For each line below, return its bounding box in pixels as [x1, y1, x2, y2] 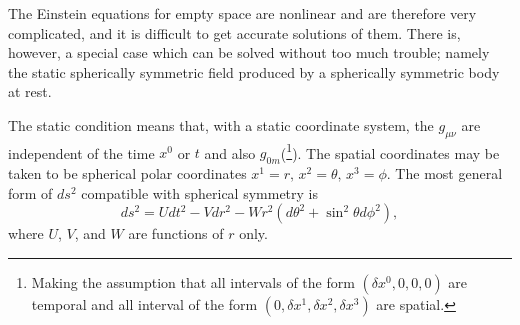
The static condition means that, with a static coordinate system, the [8, 114, 434, 135]
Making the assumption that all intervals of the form [31, 272, 355, 292]
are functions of [128, 223, 224, 244]
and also [204, 142, 256, 163]
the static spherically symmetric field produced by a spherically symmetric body [8, 61, 500, 82]
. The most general [386, 163, 503, 184]
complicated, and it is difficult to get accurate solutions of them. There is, [8, 22, 461, 43]
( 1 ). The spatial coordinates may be [280, 139, 500, 163]
